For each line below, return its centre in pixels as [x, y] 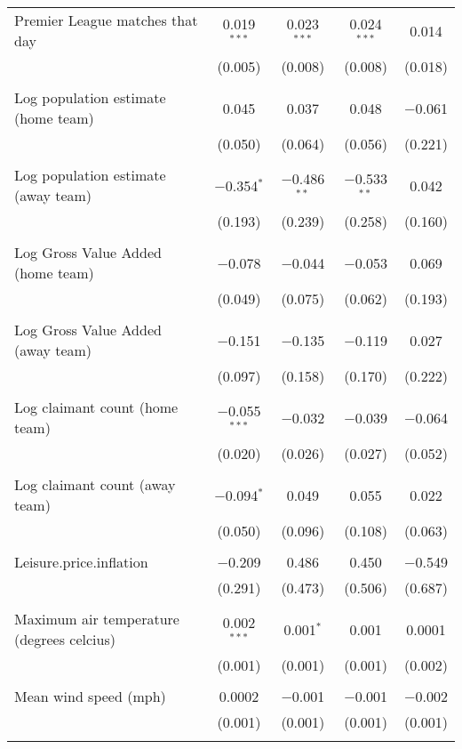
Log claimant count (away [95, 484]
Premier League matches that [106, 20]
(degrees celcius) [65, 639]
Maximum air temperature [97, 619]
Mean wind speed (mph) [90, 696]
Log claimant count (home [96, 407]
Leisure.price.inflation [81, 562]
